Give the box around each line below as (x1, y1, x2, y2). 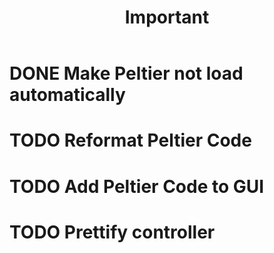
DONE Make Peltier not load (9, 62, 244, 85)
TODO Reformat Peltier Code (9, 129, 252, 152)
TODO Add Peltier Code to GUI (9, 175, 265, 198)
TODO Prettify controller (9, 221, 216, 243)
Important (124, 6, 210, 29)
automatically (9, 84, 126, 106)
